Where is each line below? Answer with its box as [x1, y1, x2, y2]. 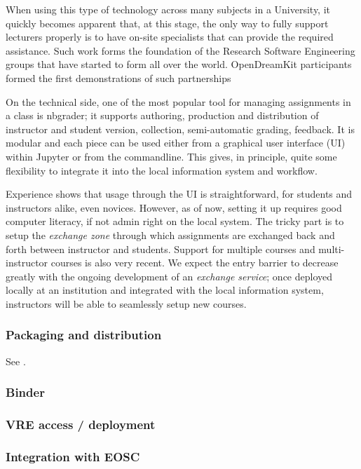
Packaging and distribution [6, 326, 162, 344]
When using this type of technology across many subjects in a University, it [6, 2, 331, 16]
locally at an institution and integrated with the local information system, [6, 283, 324, 297]
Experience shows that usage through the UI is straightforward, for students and [6, 186, 353, 201]
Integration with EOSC [6, 447, 140, 465]
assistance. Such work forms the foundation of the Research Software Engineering [6, 43, 355, 57]
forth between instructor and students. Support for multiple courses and [6, 241, 315, 256]
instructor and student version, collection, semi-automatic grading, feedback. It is [6, 121, 355, 136]
